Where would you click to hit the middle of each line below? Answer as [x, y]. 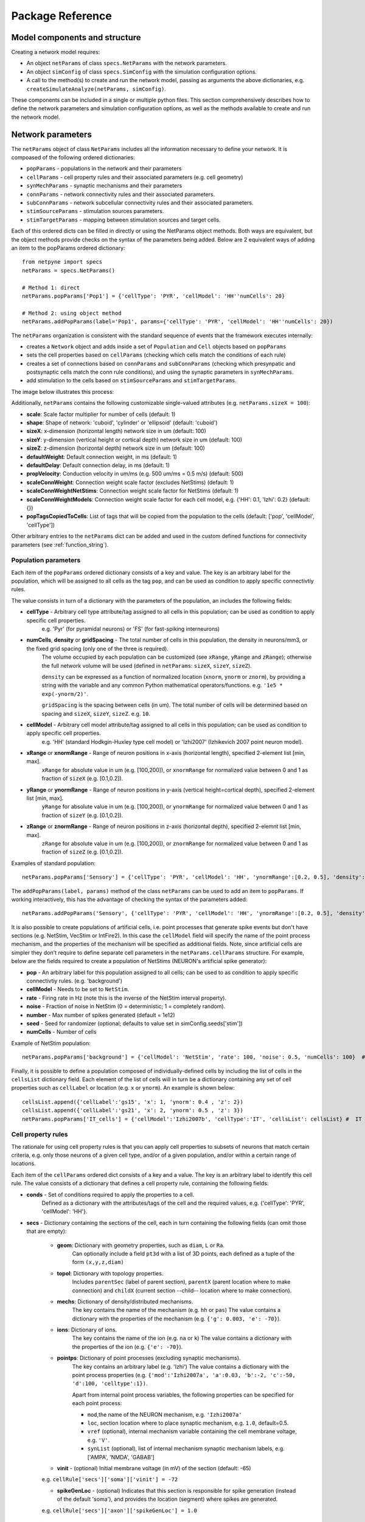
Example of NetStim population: [51, 1043]
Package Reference [61, 16]
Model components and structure [76, 37]
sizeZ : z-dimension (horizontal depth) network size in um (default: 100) [116, 448]
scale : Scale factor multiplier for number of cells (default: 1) [101, 414]
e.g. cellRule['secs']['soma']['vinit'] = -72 [110, 1479]
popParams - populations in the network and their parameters [104, 169]
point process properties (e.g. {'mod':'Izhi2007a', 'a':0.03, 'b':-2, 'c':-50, [184, 1375]
